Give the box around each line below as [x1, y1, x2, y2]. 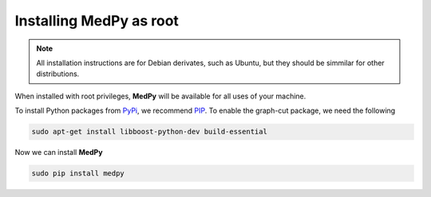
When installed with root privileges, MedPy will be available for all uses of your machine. [14, 91, 306, 101]
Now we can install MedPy [14, 148, 103, 157]
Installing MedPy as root [14, 12, 180, 29]
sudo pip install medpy [31, 169, 125, 178]
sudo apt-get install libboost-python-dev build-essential [31, 127, 267, 137]
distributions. [36, 69, 80, 79]
